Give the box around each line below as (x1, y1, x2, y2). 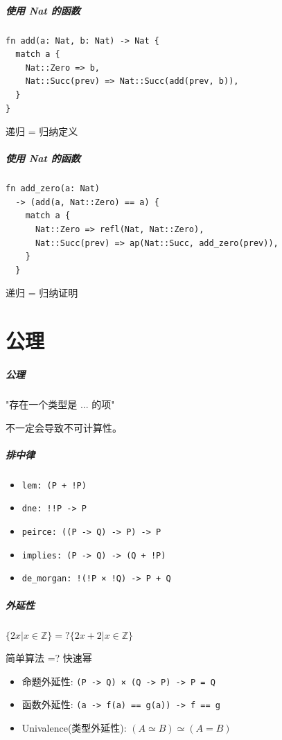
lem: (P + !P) (21, 480, 87, 491)
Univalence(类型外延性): (21, 721, 127, 735)
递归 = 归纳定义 (6, 124, 78, 139)
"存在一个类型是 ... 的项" (6, 396, 115, 411)
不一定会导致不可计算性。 (6, 420, 122, 434)
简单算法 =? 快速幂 (6, 651, 92, 665)
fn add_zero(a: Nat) (6, 184, 100, 194)
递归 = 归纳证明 (6, 285, 78, 300)
